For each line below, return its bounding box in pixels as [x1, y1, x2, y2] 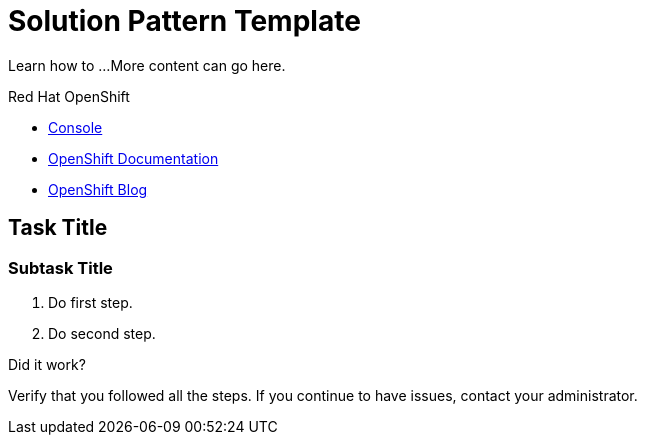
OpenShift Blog [48, 180, 148, 198]
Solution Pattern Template [8, 4, 361, 38]
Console [48, 118, 103, 136]
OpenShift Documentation [48, 149, 219, 167]
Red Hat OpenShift [8, 87, 130, 105]
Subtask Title [8, 257, 113, 278]
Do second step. [48, 324, 156, 342]
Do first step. [48, 293, 133, 311]
